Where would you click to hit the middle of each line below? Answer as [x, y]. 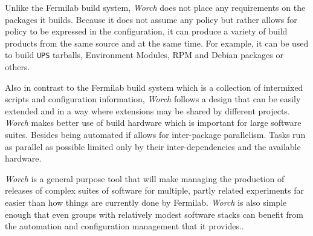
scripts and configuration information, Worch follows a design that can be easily [153, 99]
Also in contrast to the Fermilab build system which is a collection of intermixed [154, 87]
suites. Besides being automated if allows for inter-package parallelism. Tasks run [155, 134]
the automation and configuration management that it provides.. [124, 226]
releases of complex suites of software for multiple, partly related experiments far [154, 190]
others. [18, 67]
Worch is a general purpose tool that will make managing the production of [145, 178]
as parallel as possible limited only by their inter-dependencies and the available [153, 146]
